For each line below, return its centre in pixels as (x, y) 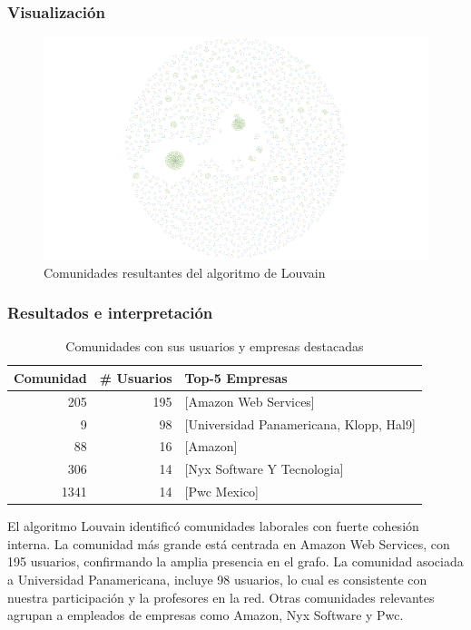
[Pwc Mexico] (222, 492)
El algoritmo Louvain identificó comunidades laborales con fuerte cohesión (213, 526)
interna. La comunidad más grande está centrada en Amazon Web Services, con (229, 543)
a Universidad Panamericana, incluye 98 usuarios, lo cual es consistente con (217, 580)
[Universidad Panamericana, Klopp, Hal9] (300, 423)
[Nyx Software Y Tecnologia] (264, 469)
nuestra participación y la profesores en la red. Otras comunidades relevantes (221, 597)
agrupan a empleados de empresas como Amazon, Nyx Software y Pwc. (206, 615)
